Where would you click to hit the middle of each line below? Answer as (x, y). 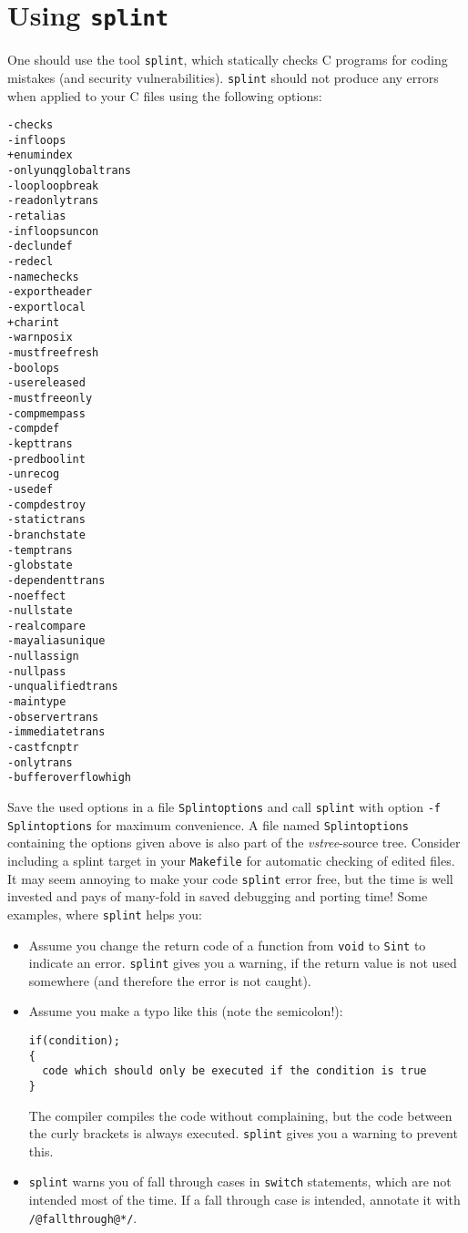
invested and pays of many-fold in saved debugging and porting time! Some (218, 896)
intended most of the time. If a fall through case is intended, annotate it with (244, 1200)
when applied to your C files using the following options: (165, 95)
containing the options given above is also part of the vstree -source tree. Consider (234, 843)
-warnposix (40, 338)
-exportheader (50, 292)
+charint (34, 322)
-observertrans (53, 717)
